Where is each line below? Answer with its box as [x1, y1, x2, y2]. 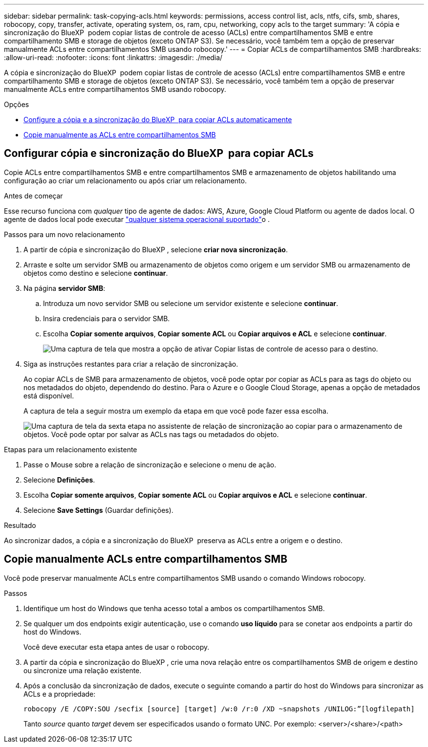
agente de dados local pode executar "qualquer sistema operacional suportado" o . [4, 215, 270, 223]
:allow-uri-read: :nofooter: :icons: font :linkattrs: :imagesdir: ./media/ [4, 53, 223, 62]
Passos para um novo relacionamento [4, 230, 125, 239]
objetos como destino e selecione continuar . [23, 268, 168, 277]
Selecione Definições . [23, 475, 95, 484]
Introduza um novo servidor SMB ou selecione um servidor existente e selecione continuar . [43, 299, 339, 308]
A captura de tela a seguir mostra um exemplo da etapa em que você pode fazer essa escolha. [23, 406, 329, 415]
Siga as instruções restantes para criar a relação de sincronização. [23, 359, 238, 368]
